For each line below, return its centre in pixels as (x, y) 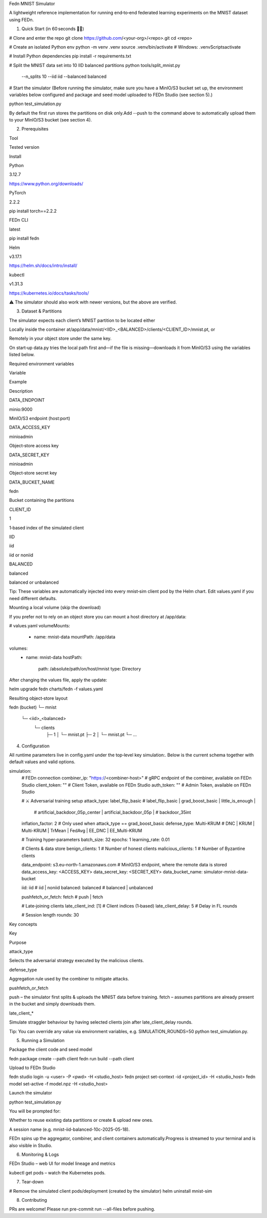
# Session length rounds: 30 (50, 915)
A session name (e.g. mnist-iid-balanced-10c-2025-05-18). (69, 1129)
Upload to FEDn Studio (32, 1068)
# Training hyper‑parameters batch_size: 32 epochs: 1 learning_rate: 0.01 (96, 839)
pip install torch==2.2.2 (33, 211)
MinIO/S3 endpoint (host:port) (40, 418)
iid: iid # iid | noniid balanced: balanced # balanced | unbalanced (87, 888)
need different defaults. (33, 598)
